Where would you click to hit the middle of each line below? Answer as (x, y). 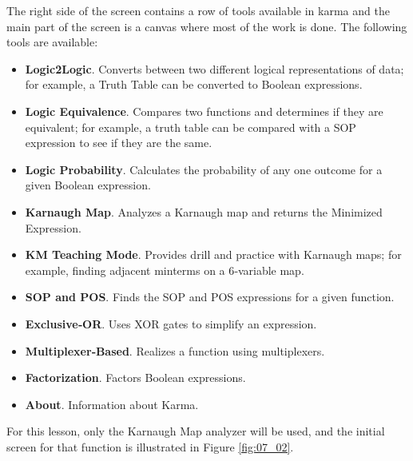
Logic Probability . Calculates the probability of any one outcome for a (204, 169)
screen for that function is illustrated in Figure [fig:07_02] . (150, 446)
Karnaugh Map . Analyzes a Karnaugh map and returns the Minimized (204, 211)
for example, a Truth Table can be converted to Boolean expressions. (194, 84)
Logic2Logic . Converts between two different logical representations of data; (214, 68)
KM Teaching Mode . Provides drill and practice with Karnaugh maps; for (213, 254)
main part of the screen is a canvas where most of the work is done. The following (207, 26)
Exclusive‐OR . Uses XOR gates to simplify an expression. (171, 323)
